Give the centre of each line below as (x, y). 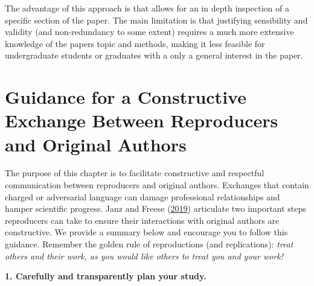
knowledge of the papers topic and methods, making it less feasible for (135, 43)
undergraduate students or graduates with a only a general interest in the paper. (154, 55)
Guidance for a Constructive (126, 97)
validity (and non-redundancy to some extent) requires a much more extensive (149, 32)
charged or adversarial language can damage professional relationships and (143, 196)
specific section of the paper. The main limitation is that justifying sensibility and (156, 20)
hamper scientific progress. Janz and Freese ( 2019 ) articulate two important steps (155, 208)
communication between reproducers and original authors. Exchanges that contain (157, 185)
